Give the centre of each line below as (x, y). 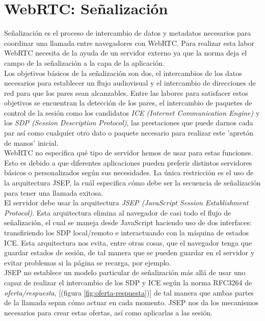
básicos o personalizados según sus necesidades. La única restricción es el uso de (129, 172)
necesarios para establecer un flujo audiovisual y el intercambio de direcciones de (130, 83)
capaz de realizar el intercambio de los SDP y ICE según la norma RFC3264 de (128, 282)
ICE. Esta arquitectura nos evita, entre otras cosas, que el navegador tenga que (128, 242)
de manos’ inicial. (31, 142)
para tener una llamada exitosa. (54, 192)
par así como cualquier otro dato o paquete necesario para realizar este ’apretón (129, 133)
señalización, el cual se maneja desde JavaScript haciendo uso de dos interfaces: (128, 222)
